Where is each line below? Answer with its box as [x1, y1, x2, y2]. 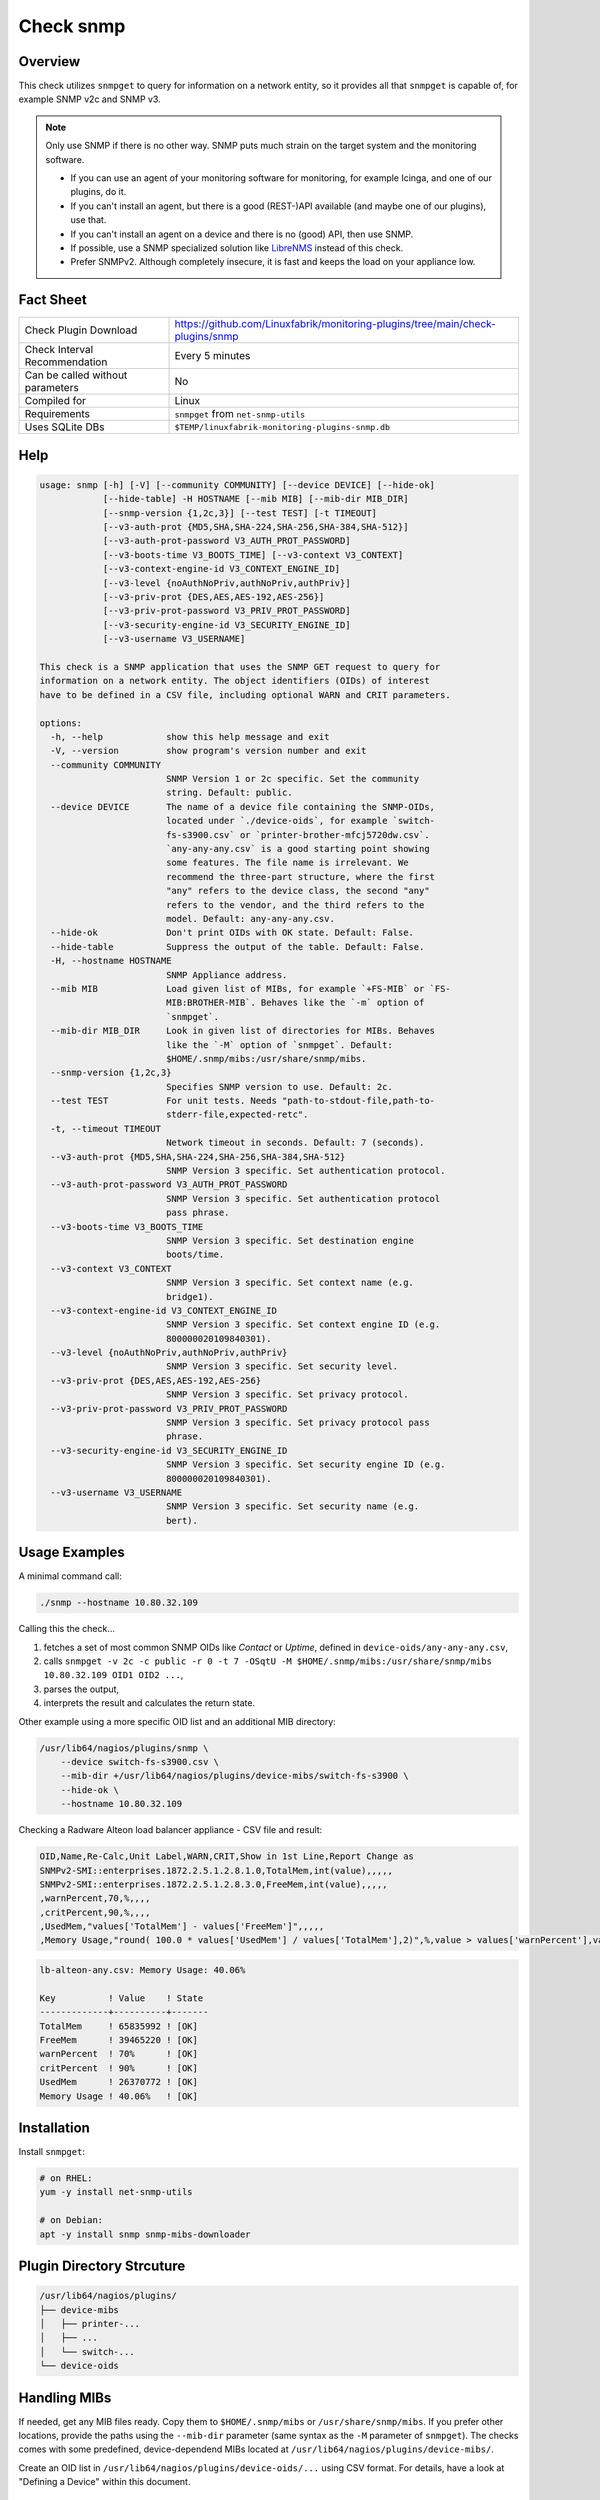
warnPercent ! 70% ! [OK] [39, 2048, 199, 2060]
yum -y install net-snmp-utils [39, 2186, 194, 2198]
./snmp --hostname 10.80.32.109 [39, 1597, 199, 1609]
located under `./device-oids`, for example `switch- [165, 815, 435, 827]
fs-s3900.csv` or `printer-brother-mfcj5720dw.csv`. [165, 829, 430, 840]
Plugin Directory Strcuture [18, 2258, 186, 2274]
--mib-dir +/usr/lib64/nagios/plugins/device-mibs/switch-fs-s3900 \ [60, 1770, 409, 1782]
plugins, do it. [70, 186, 127, 198]
